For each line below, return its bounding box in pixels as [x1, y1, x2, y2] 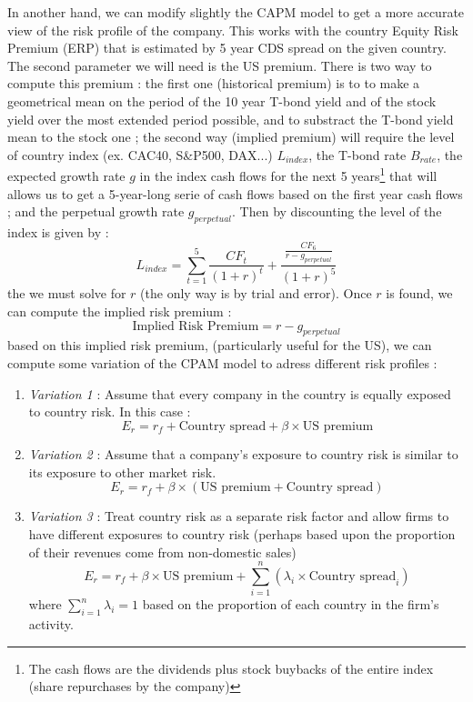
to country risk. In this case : [28, 402, 191, 421]
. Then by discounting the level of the [232, 202, 442, 221]
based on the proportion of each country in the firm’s [142, 595, 439, 614]
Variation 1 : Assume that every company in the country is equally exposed [28, 384, 451, 403]
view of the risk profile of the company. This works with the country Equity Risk [7, 20, 458, 39]
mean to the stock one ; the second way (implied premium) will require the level [7, 127, 455, 146]
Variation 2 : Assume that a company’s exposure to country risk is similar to [28, 445, 458, 464]
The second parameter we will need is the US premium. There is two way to [7, 55, 432, 75]
